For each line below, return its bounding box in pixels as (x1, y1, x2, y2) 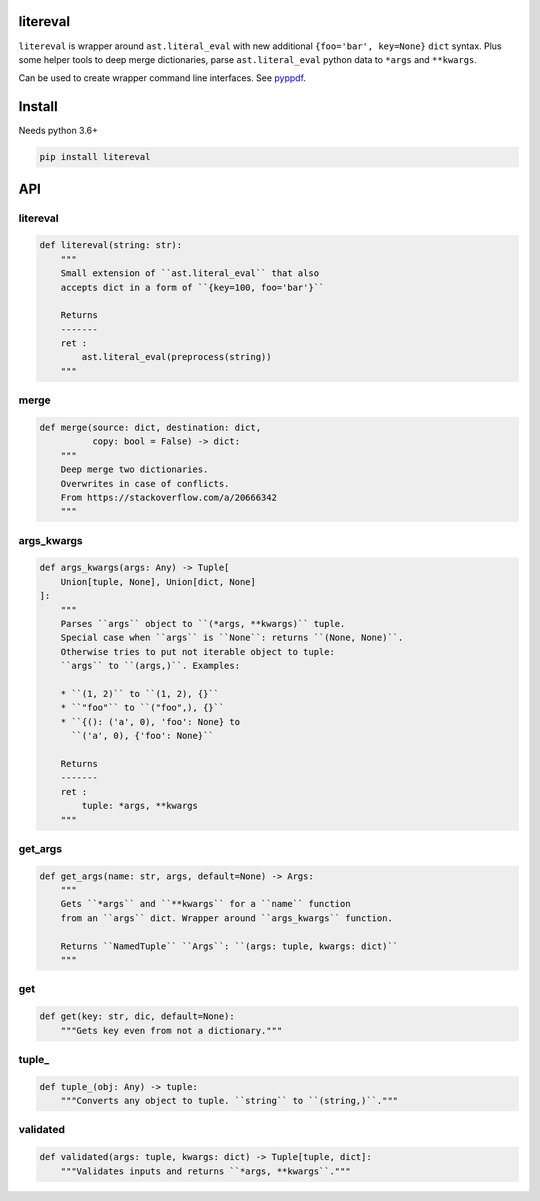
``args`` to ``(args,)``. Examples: (60, 660, 240, 672)
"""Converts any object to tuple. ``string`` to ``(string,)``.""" (60, 1095, 399, 1107)
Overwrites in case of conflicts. (60, 478, 230, 489)
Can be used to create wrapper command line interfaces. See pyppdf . (18, 72, 307, 84)
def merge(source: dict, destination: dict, (39, 422, 262, 433)
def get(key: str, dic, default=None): (39, 1011, 235, 1022)
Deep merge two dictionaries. (60, 464, 209, 475)
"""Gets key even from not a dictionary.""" (60, 1025, 283, 1036)
